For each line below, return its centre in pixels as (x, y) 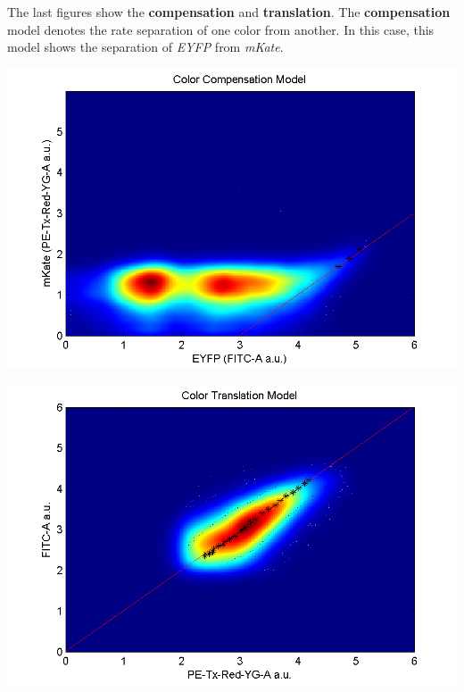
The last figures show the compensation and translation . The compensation (229, 12)
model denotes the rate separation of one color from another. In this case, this (221, 29)
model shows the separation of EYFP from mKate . (145, 47)
